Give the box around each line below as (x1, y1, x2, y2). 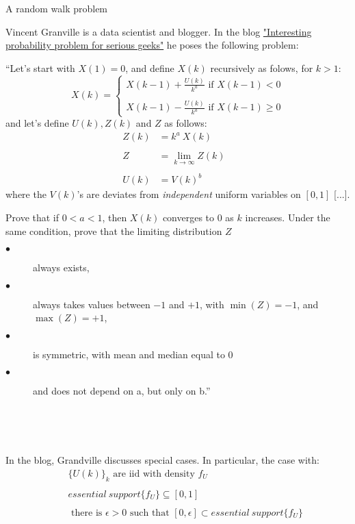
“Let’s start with (5, 60, 75, 75)
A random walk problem (5, 1, 108, 15)
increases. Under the (245, 210, 330, 224)
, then (102, 210, 127, 224)
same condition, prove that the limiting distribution (5, 223, 222, 238)
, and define (125, 60, 174, 75)
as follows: (164, 116, 207, 130)
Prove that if (5, 210, 60, 224)
